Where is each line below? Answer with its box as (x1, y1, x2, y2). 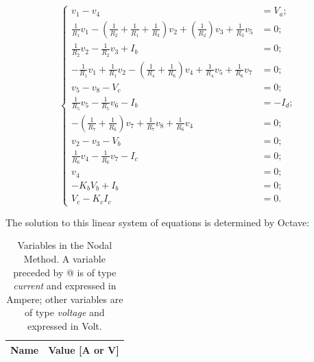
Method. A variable (23, 252, 106, 266)
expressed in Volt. (27, 319, 102, 333)
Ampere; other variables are (6, 291, 123, 306)
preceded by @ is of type (13, 265, 117, 279)
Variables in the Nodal (17, 238, 112, 252)
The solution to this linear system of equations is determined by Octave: (5, 215, 310, 229)
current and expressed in (13, 278, 117, 293)
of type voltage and (25, 305, 105, 319)
